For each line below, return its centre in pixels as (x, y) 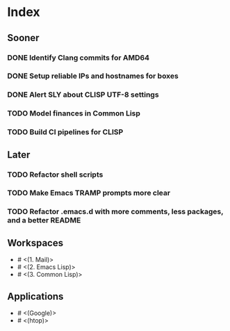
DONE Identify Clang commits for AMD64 (79, 58)
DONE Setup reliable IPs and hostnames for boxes (93, 76)
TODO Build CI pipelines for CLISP (65, 132)
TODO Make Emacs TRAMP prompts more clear (89, 193)
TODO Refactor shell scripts (55, 175)
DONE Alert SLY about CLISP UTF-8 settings (83, 95)
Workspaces (35, 243)
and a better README (44, 220)
